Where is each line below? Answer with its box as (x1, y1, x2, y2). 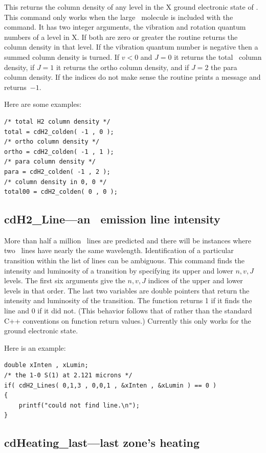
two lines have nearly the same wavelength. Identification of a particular (4, 245, 234, 256)
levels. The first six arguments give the (4, 275, 125, 286)
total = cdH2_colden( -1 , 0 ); (4, 128, 114, 135)
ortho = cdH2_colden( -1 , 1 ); (4, 148, 114, 155)
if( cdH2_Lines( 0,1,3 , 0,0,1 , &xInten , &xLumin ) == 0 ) (4, 381, 217, 389)
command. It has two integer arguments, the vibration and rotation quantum (4, 21, 246, 32)
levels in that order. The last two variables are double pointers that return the (4, 285, 250, 296)
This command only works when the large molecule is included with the (4, 11, 233, 22)
